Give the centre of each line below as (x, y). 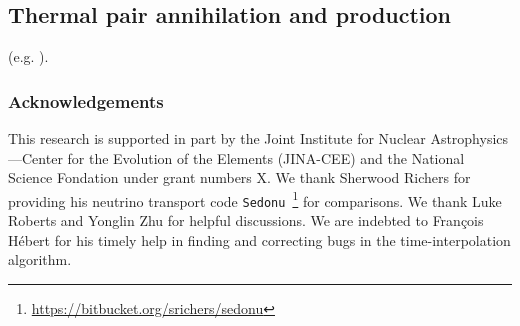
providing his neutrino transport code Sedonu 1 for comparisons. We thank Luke (255, 199)
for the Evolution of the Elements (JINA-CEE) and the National (266, 157)
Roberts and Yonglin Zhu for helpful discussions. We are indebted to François (246, 220)
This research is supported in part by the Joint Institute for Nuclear (217, 138)
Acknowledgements (86, 100)
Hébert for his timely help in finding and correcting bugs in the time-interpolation (259, 239)
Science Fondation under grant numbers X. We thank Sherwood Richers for (239, 177)
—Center (35, 157)
